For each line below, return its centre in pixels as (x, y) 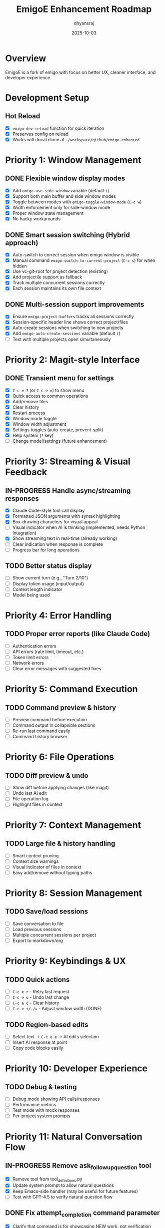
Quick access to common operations (50, 396)
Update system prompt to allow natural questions (63, 1185)
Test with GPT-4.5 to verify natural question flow (62, 1197)
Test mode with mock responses (46, 1110)
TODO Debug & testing (41, 1087)
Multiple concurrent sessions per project (54, 935)
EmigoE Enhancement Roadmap (84, 9)
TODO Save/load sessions (47, 912)
